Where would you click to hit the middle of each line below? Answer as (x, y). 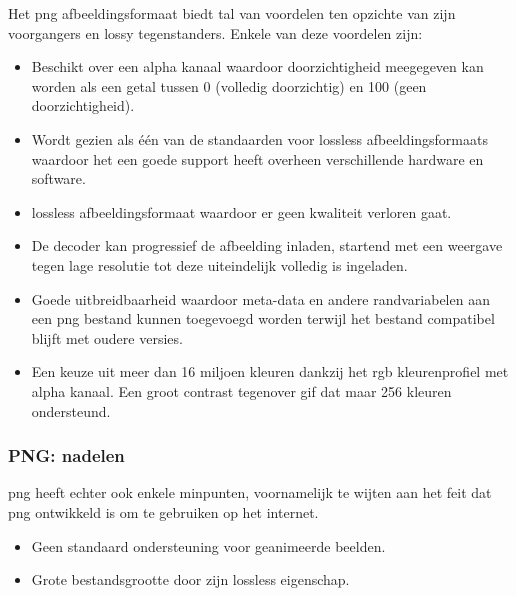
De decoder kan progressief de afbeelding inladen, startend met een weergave (267, 245)
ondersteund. (71, 410)
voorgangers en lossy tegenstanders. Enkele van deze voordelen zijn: (215, 32)
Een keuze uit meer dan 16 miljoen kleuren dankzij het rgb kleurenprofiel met (270, 371)
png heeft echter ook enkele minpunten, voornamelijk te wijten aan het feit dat (250, 492)
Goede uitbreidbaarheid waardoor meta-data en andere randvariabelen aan (260, 298)
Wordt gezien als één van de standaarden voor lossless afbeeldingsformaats (259, 138)
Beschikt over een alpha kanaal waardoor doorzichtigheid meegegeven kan (257, 66)
